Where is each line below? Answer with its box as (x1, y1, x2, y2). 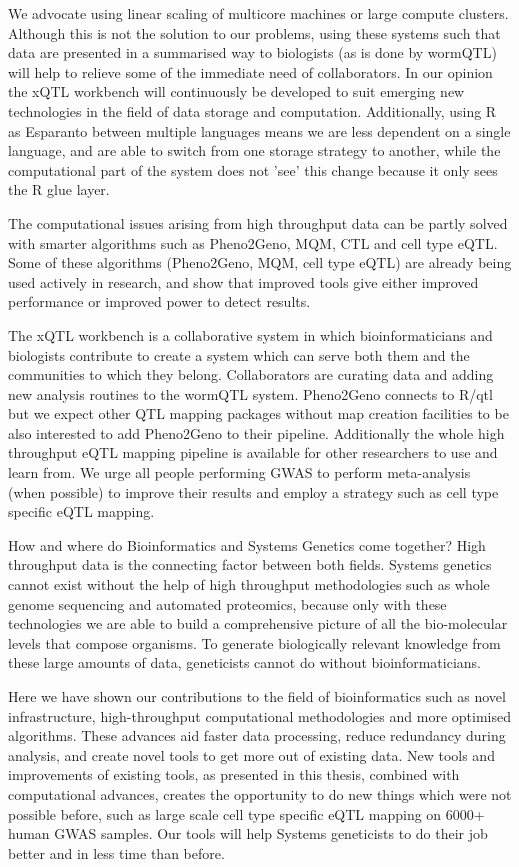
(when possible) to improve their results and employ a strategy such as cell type (8, 481, 499, 502)
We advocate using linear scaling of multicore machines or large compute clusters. (8, 3, 509, 23)
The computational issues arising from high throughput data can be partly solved (8, 212, 508, 233)
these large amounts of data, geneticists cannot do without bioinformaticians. (8, 652, 481, 673)
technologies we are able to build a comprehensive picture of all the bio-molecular (8, 613, 508, 634)
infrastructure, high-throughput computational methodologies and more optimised (8, 705, 511, 726)
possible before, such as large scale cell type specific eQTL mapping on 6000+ (8, 803, 485, 824)
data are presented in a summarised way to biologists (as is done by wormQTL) (8, 42, 497, 63)
